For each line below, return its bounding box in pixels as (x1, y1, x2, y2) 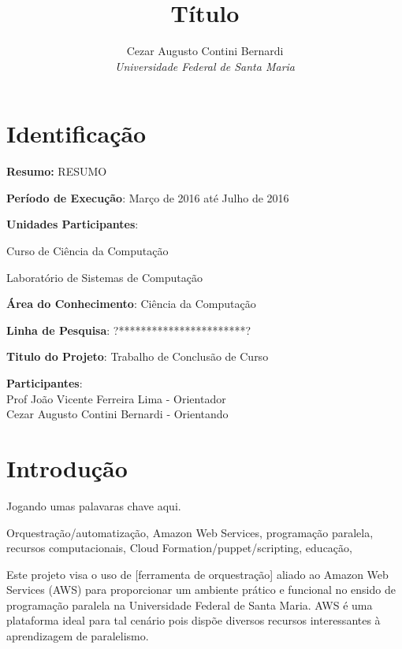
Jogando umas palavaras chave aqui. (6, 497, 181, 514)
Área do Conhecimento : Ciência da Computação (6, 295, 256, 312)
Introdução (6, 451, 128, 484)
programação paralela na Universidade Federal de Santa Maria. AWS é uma (6, 596, 373, 613)
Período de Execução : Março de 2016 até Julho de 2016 (6, 189, 289, 206)
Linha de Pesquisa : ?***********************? (6, 321, 251, 338)
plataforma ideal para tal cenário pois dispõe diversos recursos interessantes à (6, 612, 381, 629)
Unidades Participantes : (6, 216, 139, 232)
